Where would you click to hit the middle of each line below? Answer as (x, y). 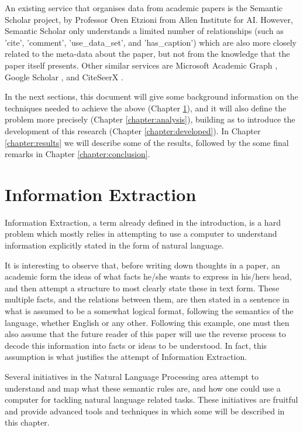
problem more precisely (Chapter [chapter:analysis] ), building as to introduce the (150, 119)
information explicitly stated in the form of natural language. (114, 245)
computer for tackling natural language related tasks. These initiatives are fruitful (151, 399)
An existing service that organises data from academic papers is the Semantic (144, 8)
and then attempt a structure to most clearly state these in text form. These (142, 288)
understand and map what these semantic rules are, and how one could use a (143, 388)
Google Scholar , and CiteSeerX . (64, 76)
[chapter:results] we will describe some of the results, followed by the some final (147, 142)
